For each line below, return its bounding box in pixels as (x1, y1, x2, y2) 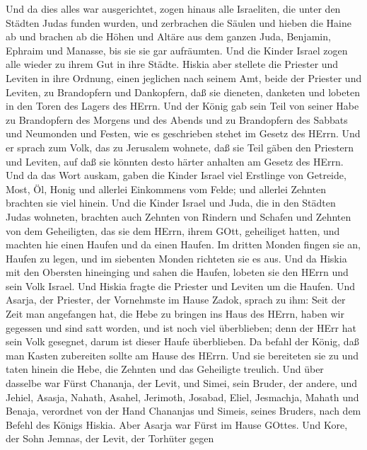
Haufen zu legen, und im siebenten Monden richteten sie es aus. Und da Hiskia (6, 250, 347, 265)
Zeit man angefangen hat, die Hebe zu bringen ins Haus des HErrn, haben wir (6, 306, 344, 321)
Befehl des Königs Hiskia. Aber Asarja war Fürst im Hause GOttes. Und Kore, (6, 417, 348, 432)
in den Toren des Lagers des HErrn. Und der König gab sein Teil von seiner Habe (6, 98, 359, 113)
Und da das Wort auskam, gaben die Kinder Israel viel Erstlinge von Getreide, (6, 168, 346, 183)
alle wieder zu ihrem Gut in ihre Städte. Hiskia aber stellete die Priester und (6, 57, 339, 71)
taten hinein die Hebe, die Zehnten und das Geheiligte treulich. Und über (6, 362, 324, 376)
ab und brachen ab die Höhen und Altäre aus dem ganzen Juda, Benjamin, (6, 29, 331, 44)
